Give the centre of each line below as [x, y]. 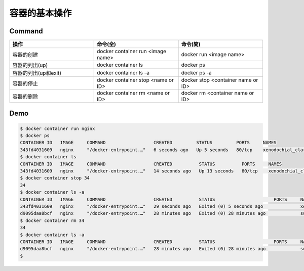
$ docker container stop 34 [55, 178]
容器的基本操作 [41, 13]
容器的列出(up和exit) [37, 73]
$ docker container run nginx [58, 128]
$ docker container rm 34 [52, 220]
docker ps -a [197, 73]
